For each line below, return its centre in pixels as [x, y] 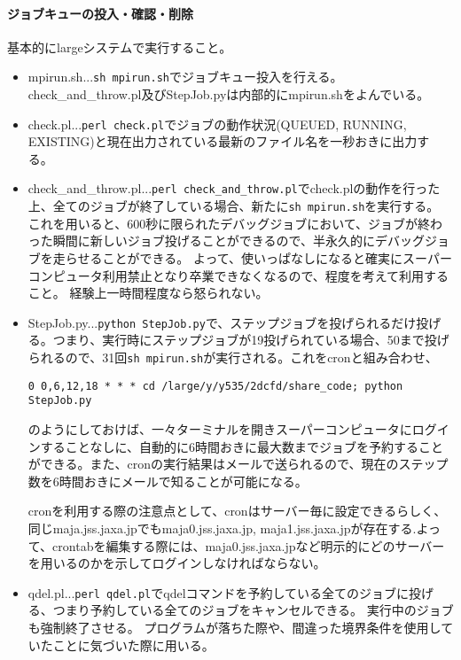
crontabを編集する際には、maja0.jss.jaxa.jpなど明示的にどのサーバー [249, 545]
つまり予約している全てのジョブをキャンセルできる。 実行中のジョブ [253, 610]
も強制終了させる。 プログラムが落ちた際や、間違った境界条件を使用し [234, 627]
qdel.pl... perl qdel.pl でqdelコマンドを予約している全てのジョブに [219, 592]
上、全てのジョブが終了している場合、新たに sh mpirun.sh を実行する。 [234, 206]
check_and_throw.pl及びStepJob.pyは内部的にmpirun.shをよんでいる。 [229, 94]
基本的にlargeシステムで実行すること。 [120, 47]
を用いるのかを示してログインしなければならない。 [177, 563]
